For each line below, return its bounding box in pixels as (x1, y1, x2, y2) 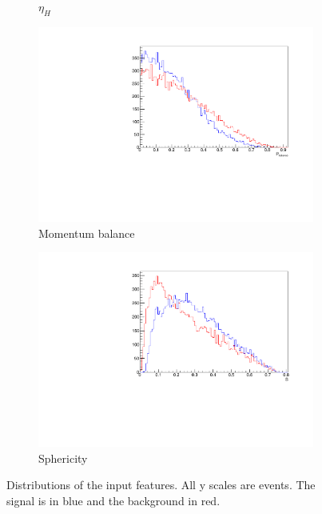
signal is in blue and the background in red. (6, 492, 221, 508)
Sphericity (38, 449, 88, 466)
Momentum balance (38, 224, 135, 241)
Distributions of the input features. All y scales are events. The (6, 476, 316, 493)
